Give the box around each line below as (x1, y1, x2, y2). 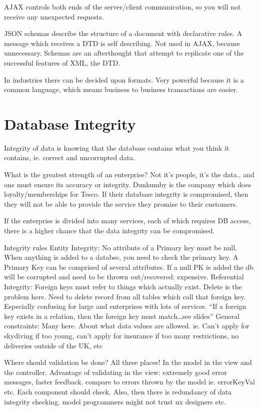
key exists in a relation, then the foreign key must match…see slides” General (4, 310, 239, 321)
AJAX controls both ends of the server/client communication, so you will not (4, 2, 241, 12)
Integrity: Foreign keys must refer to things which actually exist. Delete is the (4, 281, 242, 291)
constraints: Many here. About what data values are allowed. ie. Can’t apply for (4, 320, 249, 331)
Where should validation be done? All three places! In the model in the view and (4, 357, 252, 367)
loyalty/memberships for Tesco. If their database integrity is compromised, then (4, 189, 248, 199)
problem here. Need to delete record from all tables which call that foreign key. (4, 291, 246, 301)
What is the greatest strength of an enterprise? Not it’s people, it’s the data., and (4, 169, 254, 180)
